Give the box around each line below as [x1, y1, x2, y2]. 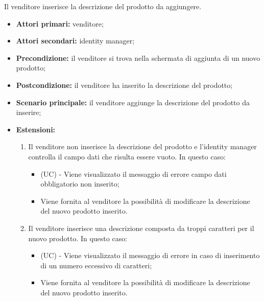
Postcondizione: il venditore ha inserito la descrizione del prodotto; [16, 79, 233, 90]
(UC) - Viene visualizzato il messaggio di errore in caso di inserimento [40, 250, 260, 261]
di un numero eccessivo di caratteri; [40, 260, 152, 270]
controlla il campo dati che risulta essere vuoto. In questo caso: [28, 151, 226, 161]
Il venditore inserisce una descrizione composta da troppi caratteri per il [28, 222, 254, 233]
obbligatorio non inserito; [40, 178, 119, 189]
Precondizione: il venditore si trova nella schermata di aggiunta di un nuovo [16, 52, 260, 63]
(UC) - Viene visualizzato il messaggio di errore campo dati [40, 168, 227, 179]
